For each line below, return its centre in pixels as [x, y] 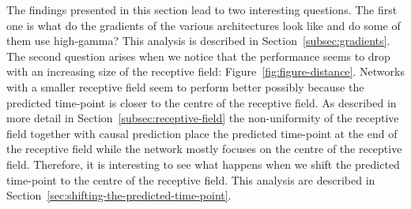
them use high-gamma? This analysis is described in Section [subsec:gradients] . [198, 41]
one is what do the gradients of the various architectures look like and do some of [204, 25]
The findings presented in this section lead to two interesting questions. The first [202, 9]
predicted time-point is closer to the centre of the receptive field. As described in [202, 102]
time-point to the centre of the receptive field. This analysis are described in [191, 179]
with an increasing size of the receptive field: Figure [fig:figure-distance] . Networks [205, 71]
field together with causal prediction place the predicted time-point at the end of [202, 133]
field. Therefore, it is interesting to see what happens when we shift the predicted [203, 164]
